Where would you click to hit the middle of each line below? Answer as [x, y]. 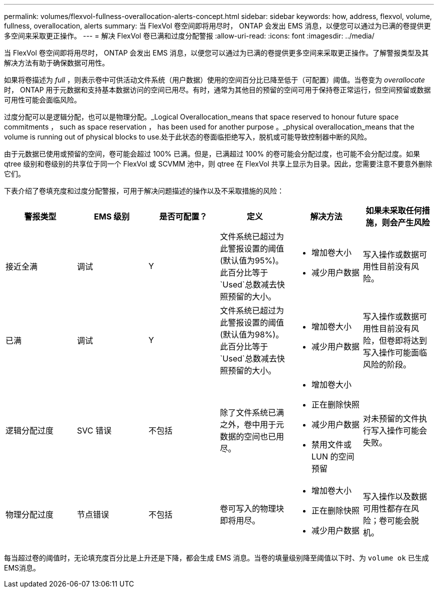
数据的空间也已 [248, 436]
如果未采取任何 [394, 210]
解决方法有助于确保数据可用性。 [56, 63]
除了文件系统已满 [252, 412]
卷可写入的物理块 [252, 508]
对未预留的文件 [391, 418]
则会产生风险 [406, 222]
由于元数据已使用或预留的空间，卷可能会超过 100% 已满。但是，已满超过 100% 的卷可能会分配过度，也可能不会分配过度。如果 [212, 154]
